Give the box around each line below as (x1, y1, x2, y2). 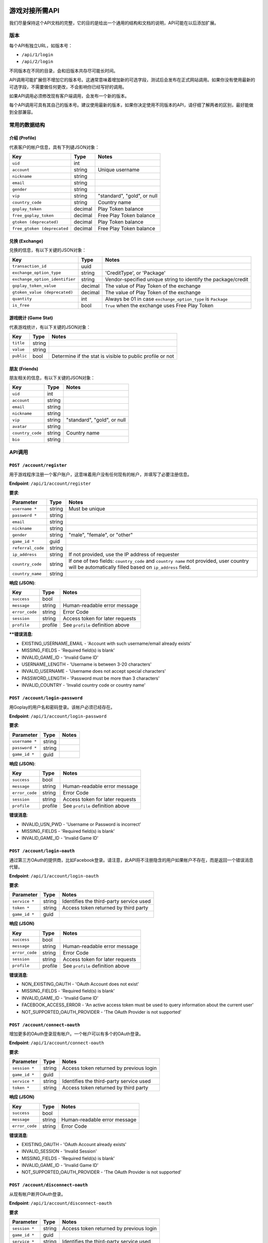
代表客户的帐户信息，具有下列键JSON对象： (9, 144, 100, 150)
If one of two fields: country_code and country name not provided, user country (68, 557, 249, 564)
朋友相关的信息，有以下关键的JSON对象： (9, 374, 95, 380)
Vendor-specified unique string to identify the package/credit (105, 276, 249, 283)
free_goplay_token (12, 213, 54, 218)
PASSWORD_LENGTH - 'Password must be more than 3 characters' (21, 675, 160, 681)
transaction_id (12, 264, 47, 269)
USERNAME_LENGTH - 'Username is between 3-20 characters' (21, 661, 152, 667)
